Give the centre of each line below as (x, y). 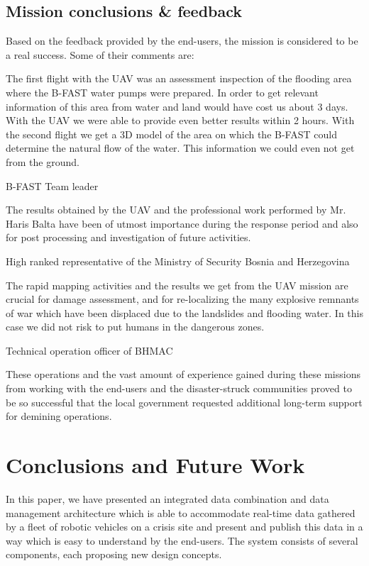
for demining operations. (59, 416)
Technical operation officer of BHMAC (89, 350)
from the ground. (43, 161)
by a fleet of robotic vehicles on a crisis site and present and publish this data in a (184, 527)
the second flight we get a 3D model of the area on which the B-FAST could (171, 134)
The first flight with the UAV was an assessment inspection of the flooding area (179, 78)
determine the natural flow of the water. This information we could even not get (180, 148)
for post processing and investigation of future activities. (128, 237)
